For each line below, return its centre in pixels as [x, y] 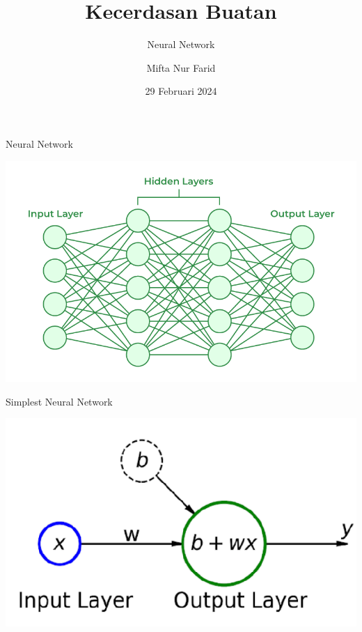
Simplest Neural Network [59, 401]
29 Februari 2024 [181, 91]
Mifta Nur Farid [181, 67]
